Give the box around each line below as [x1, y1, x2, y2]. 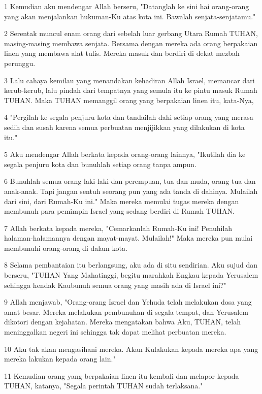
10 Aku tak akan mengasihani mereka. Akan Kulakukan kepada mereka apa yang [4, 343, 258, 354]
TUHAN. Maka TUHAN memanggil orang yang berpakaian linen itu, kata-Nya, [4, 94, 254, 105]
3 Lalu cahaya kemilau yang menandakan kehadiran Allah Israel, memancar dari [4, 75, 255, 85]
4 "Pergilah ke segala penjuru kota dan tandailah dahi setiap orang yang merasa [4, 112, 253, 122]
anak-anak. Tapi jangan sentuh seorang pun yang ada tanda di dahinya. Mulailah [4, 185, 258, 196]
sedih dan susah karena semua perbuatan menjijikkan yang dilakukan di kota [4, 121, 245, 132]
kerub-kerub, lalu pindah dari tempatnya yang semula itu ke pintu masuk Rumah [4, 85, 257, 95]
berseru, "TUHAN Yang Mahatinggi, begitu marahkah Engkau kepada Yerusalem [4, 270, 258, 280]
